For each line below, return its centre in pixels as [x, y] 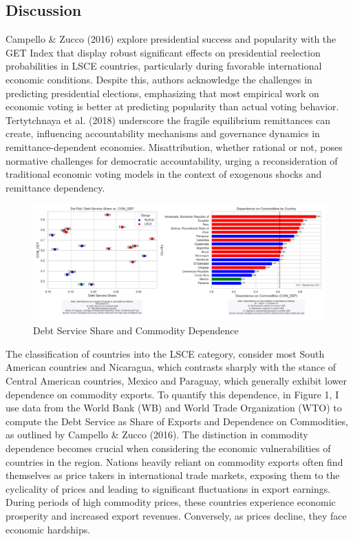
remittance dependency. [55, 187]
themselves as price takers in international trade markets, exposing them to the [173, 475]
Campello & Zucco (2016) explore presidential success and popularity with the [171, 39]
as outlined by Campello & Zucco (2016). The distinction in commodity [157, 435]
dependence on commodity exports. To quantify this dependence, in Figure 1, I [172, 394]
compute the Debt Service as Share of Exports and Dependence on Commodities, [177, 421]
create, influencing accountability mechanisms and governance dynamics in [163, 133]
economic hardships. [48, 529]
